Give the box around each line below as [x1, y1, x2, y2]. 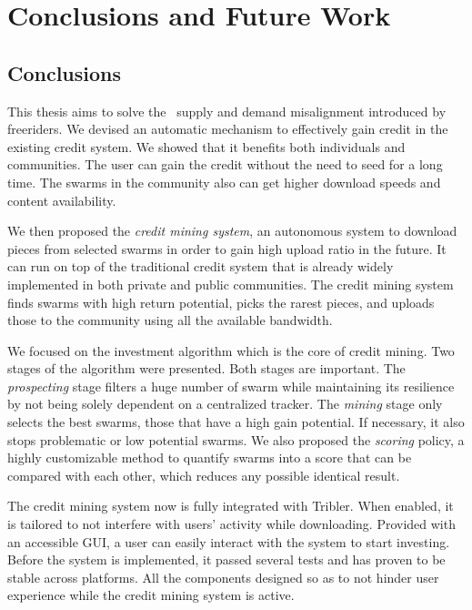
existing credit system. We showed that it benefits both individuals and [7, 137, 406, 156]
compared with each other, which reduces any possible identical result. [7, 465, 400, 484]
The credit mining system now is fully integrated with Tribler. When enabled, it [7, 496, 454, 515]
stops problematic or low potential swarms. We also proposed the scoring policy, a [7, 430, 465, 449]
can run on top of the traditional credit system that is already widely [7, 257, 394, 276]
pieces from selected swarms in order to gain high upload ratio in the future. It [7, 239, 447, 258]
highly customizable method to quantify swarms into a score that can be [7, 448, 412, 467]
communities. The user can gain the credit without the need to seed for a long [7, 155, 443, 174]
